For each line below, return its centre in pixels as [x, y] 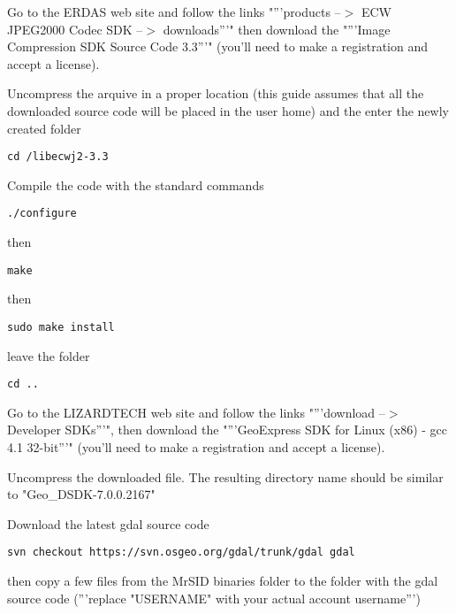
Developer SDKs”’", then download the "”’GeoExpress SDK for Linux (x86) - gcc [228, 430]
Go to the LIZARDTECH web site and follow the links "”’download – [196, 412]
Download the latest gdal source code [108, 523]
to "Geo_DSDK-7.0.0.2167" [81, 494]
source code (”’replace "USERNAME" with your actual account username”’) [214, 598]
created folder [44, 128]
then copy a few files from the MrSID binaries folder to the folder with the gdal [223, 581]
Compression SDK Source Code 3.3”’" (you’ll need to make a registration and [217, 46]
